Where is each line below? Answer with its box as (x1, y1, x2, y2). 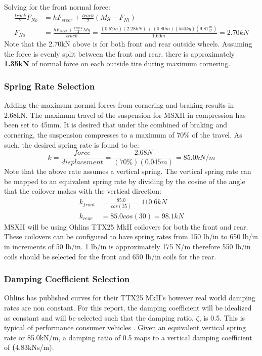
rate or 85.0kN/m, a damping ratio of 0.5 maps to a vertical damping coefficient (4, 332, 252, 342)
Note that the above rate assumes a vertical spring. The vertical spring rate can (4, 166, 251, 176)
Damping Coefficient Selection (4, 273, 130, 285)
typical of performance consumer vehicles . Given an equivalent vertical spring (4, 322, 246, 333)
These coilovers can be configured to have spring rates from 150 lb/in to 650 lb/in (4, 231, 258, 242)
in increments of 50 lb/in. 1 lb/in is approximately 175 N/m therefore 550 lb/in (4, 241, 251, 252)
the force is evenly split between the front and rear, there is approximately (4, 48, 235, 59)
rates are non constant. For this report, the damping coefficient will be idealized (4, 302, 252, 313)
